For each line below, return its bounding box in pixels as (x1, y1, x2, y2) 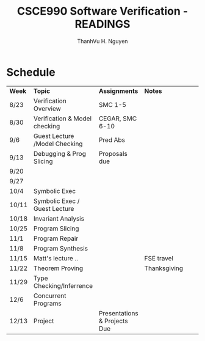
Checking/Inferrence (33, 281, 93, 290)
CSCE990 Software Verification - (16, 4, 189, 18)
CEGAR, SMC (98, 114, 137, 123)
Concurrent (33, 291, 67, 300)
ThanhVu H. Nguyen (77, 37, 128, 45)
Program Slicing (33, 224, 79, 233)
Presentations (98, 309, 138, 317)
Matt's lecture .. (33, 254, 78, 262)
